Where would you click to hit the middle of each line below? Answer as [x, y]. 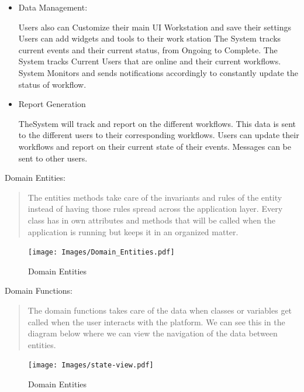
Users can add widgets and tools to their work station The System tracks [150, 38]
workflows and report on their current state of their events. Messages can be [155, 146]
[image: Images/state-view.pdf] [91, 365]
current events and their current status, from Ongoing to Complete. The [148, 49]
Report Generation [52, 104]
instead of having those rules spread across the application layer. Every [155, 209]
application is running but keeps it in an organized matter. [133, 231]
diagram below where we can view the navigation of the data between [153, 333]
